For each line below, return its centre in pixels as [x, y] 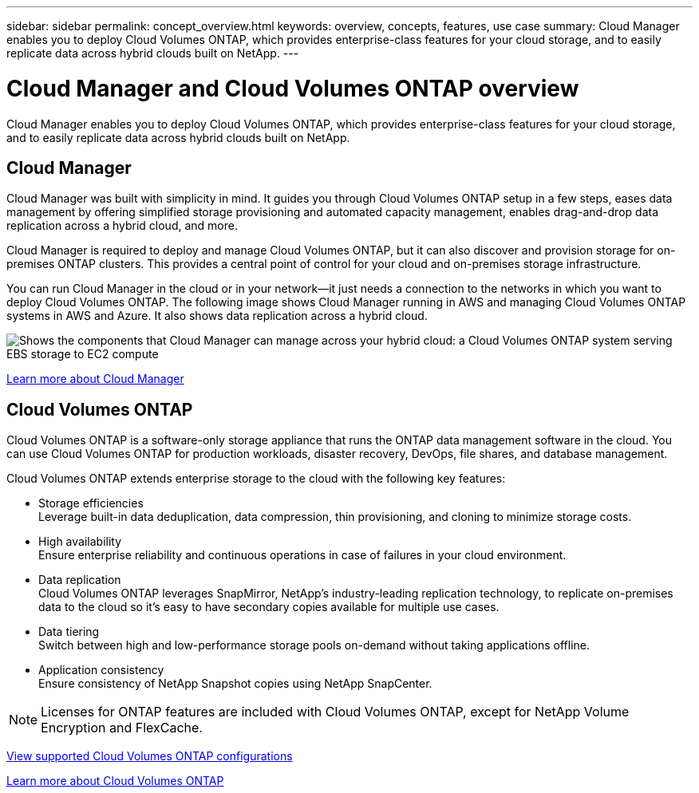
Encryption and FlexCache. [122, 728]
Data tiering [69, 632]
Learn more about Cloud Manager [95, 379]
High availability [80, 542]
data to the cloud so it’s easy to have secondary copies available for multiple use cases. [269, 607]
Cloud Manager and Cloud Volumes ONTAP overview [293, 88]
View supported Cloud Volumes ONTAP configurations [150, 756]
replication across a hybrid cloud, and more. [122, 226]
